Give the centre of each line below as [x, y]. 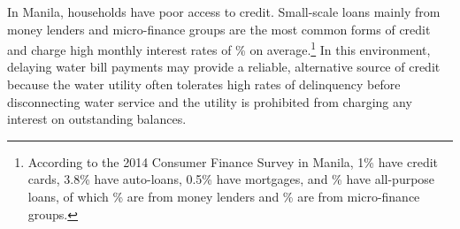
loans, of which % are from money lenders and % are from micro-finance [224, 196]
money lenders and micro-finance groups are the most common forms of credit [219, 29]
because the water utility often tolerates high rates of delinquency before [204, 84]
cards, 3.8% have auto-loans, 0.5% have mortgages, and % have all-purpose [231, 179]
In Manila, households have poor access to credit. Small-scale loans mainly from [224, 11]
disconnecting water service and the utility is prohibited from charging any [210, 101]
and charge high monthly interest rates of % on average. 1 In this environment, [219, 48]
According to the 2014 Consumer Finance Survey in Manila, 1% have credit [233, 161]
